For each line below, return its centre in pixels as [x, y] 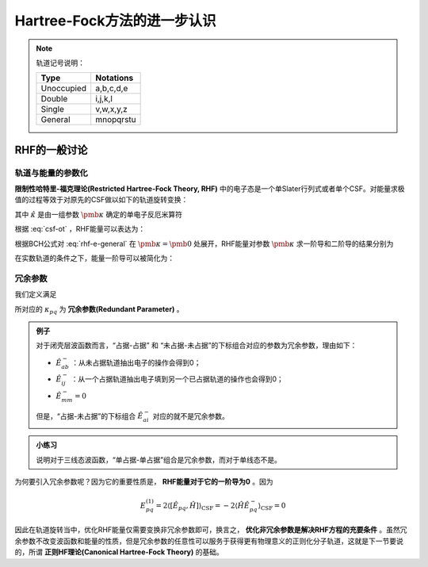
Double [54, 99]
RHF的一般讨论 [51, 149]
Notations [115, 78]
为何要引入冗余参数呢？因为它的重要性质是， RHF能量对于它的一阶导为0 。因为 [144, 481]
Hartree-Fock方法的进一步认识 [116, 21]
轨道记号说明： [60, 63]
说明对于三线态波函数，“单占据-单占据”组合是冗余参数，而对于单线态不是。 [159, 459]
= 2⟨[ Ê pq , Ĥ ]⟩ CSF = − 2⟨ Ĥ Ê [203, 506]
